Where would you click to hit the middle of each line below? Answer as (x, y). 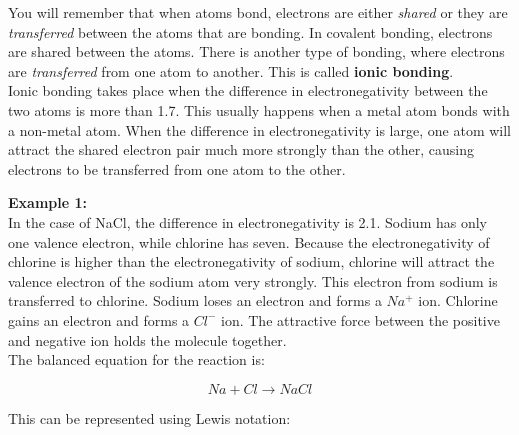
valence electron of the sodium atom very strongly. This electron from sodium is (253, 280)
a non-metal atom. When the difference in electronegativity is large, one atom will (259, 129)
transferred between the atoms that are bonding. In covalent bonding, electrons (250, 31)
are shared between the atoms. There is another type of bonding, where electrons (256, 51)
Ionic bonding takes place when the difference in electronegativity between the (248, 90)
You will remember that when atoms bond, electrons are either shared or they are (258, 12)
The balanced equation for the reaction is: (136, 359)
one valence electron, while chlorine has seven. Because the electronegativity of (249, 241)
